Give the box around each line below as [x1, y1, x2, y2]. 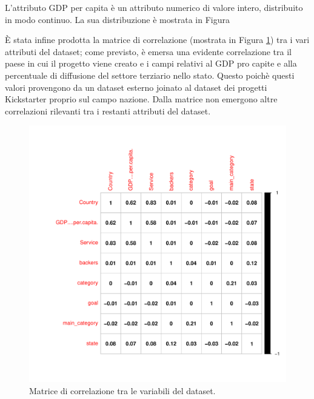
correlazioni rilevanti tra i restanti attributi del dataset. [5, 104, 211, 117]
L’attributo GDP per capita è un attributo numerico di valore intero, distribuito [5, 1, 303, 13]
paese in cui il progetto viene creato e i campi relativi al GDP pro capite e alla [5, 57, 297, 70]
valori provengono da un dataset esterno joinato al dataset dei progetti [5, 81, 267, 93]
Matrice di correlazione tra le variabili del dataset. [29, 384, 216, 397]
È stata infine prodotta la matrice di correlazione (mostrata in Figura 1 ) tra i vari [5, 33, 310, 46]
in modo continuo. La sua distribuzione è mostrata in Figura [5, 13, 230, 25]
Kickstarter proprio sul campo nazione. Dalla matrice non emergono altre [5, 93, 278, 105]
